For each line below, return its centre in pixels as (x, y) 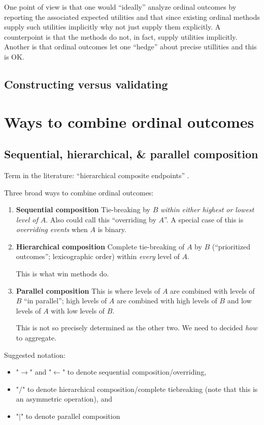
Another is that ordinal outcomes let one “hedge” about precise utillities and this (130, 47)
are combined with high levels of (167, 301)
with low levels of (78, 310)
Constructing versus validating (86, 84)
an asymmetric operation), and (64, 399)
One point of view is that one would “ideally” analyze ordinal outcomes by (120, 7)
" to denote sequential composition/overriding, (134, 372)
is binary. (112, 229)
